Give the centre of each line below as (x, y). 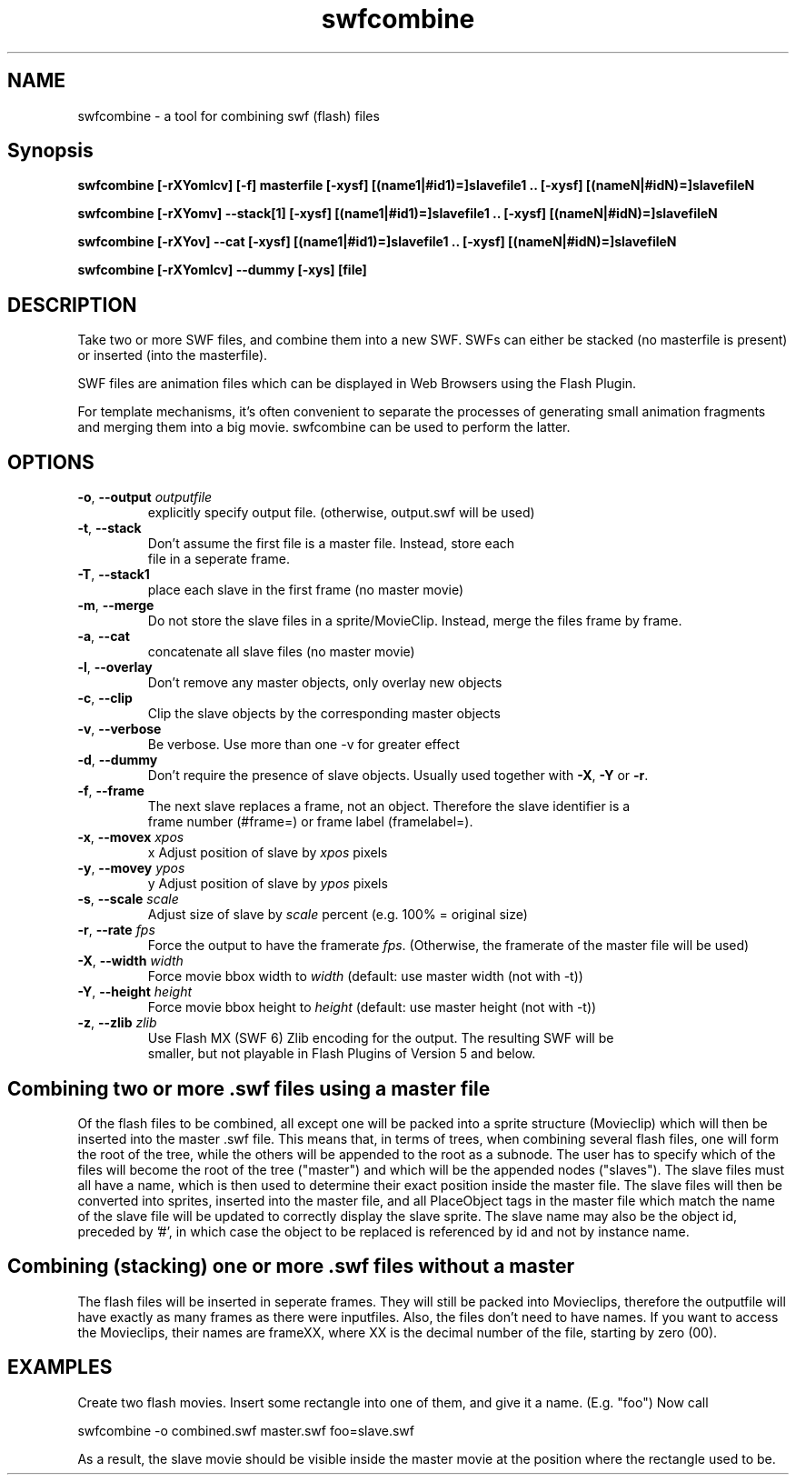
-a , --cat (104, 636)
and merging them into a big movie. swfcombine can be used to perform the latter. (324, 427)
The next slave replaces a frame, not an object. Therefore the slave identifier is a (389, 806)
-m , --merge (116, 606)
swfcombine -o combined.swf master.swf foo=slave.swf (246, 1430)
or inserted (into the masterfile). (173, 355)
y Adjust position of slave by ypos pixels (268, 884)
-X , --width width (130, 961)
